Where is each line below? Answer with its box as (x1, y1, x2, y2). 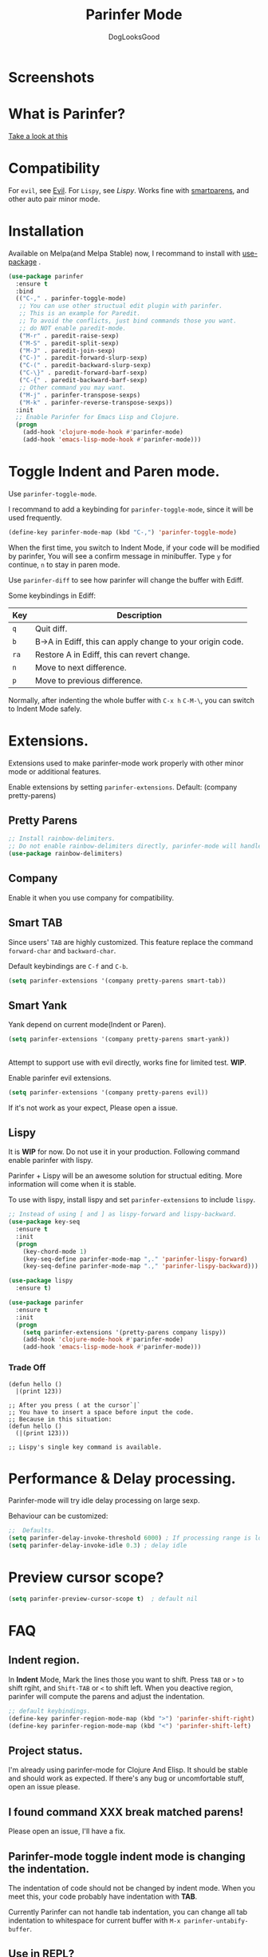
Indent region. (8, 1654, 80, 1667)
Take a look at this (8, 131, 68, 140)
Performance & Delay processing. (8, 1469, 237, 1488)
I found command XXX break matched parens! (8, 1805, 243, 1819)
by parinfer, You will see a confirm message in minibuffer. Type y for (8, 551, 232, 560)
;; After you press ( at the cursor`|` (8, 1401, 141, 1409)
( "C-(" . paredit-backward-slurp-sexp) (18, 362, 152, 370)
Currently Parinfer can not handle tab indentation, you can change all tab (8, 1907, 248, 1916)
